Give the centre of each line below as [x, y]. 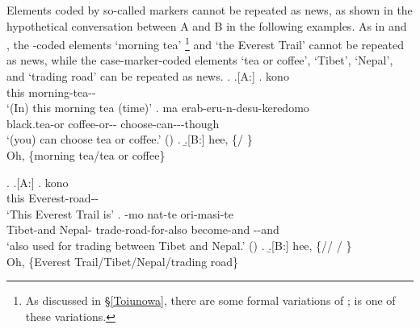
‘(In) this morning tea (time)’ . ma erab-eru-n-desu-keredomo [158, 108]
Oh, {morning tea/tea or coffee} [86, 155]
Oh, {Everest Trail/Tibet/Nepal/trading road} [123, 261]
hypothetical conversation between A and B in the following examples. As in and [207, 25]
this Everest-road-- [52, 198]
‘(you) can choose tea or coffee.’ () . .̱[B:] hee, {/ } [130, 139]
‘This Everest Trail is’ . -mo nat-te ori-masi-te [120, 213]
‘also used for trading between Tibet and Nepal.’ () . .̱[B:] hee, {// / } [179, 245]
